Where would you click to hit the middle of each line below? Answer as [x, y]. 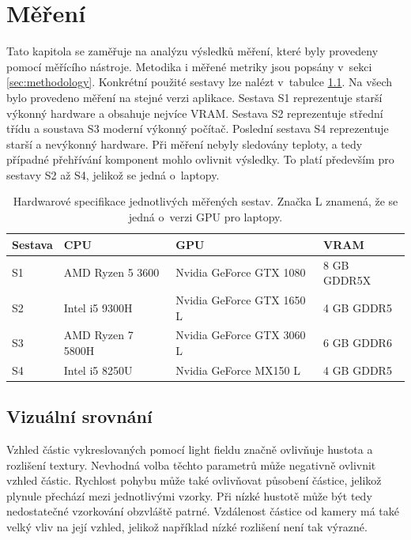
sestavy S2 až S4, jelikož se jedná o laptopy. [113, 174]
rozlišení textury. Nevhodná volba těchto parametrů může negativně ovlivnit [191, 464]
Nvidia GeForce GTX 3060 [241, 335]
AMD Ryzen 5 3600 [111, 272]
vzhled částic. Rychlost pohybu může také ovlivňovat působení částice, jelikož [194, 480]
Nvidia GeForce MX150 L [238, 370]
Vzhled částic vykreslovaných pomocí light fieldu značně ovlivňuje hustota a [190, 449]
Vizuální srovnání [79, 416]
